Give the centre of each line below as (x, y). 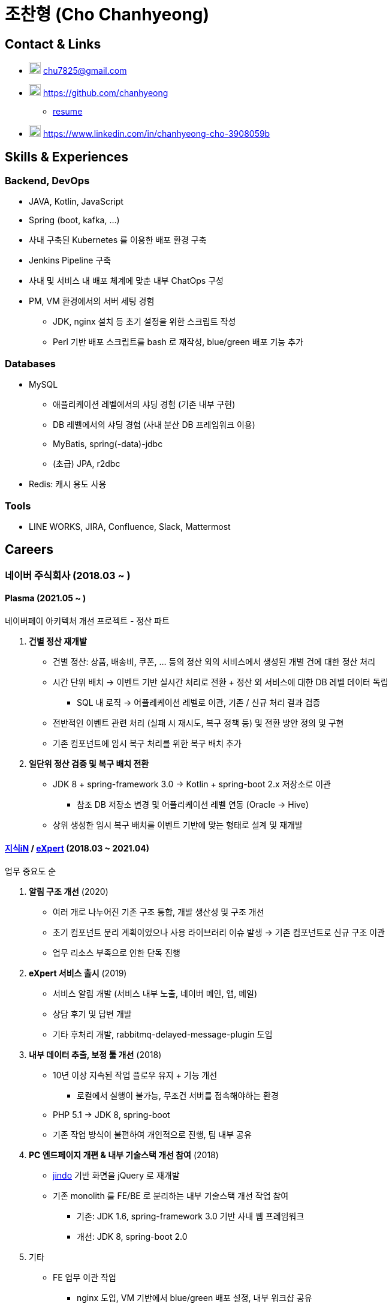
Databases (30, 363)
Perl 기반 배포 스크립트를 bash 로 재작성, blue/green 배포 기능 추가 (178, 342)
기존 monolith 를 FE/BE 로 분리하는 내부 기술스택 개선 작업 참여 (171, 1196)
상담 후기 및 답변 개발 (92, 1014)
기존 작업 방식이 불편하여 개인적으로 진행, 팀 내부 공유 (152, 1135)
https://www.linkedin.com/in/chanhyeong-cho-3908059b (156, 134)
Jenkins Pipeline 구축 (70, 260)
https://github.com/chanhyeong (105, 93)
